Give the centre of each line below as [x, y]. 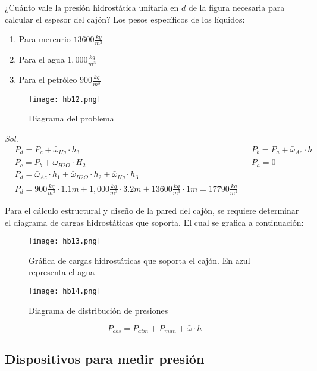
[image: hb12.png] [65, 99]
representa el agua [62, 272]
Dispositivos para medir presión [105, 359]
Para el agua [42, 59]
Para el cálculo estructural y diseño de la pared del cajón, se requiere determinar [152, 211]
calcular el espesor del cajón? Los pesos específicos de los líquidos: [125, 19]
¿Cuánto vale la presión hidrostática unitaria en [92, 7]
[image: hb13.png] [65, 241]
